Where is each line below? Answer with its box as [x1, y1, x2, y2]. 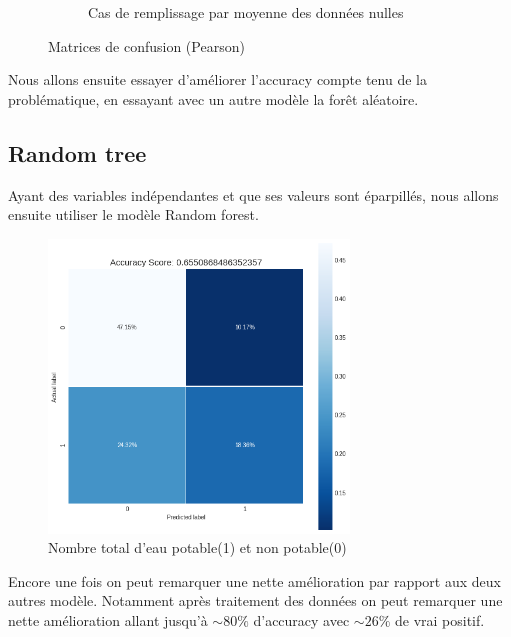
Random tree [8, 137, 147, 168]
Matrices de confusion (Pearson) [48, 35, 245, 56]
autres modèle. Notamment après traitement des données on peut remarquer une [8, 590, 503, 611]
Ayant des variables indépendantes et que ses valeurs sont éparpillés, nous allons [8, 184, 499, 205]
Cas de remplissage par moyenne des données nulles [88, 2, 404, 22]
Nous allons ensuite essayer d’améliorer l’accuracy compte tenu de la [8, 69, 427, 90]
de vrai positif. [394, 609, 485, 630]
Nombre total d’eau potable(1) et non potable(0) [48, 537, 347, 558]
